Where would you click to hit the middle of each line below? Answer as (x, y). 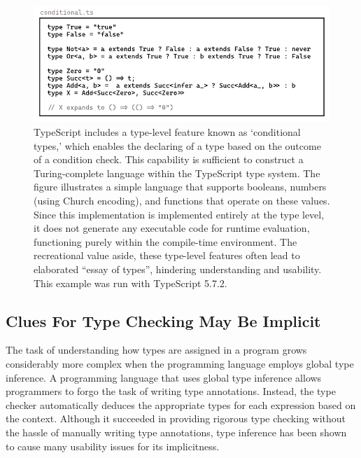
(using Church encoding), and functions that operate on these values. (182, 201)
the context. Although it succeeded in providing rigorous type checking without (176, 418)
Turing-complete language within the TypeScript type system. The (177, 173)
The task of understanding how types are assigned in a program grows (156, 350)
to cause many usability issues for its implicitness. (113, 446)
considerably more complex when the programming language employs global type (180, 363)
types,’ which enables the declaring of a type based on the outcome (177, 145)
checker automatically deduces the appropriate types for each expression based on (181, 404)
